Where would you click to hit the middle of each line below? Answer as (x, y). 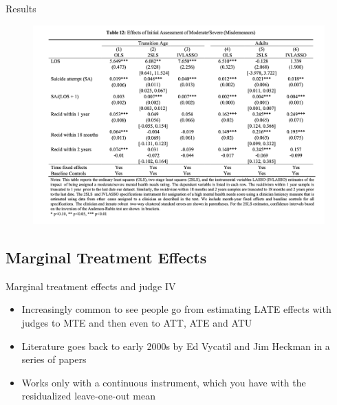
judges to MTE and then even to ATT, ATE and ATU (137, 322)
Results (21, 8)
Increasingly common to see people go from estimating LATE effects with (176, 309)
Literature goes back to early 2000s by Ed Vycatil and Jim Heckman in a (176, 346)
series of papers (54, 359)
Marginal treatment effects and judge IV (91, 286)
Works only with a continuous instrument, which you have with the (164, 382)
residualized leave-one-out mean (88, 396)
